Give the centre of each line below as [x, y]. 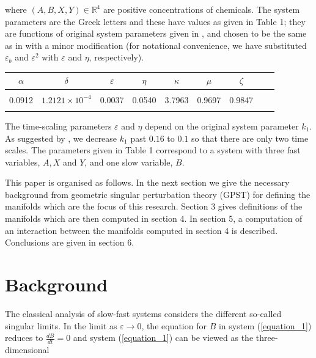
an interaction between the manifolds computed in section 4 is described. [141, 230]
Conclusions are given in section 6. [70, 242]
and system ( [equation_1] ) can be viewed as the [163, 338]
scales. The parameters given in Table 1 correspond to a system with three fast [153, 150]
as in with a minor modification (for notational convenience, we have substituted [156, 45]
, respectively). [116, 57]
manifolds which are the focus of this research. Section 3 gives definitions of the [154, 206]
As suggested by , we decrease [61, 138]
